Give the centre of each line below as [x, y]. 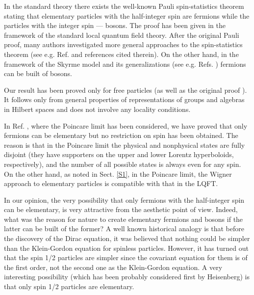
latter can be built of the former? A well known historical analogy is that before [124, 228]
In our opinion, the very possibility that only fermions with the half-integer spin [124, 200]
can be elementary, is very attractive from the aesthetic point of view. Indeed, [121, 209]
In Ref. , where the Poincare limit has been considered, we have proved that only [126, 125]
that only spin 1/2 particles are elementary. [69, 286]
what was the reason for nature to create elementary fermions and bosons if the [124, 219]
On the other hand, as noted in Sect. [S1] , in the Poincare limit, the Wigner [118, 174]
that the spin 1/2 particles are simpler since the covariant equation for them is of [126, 257]
